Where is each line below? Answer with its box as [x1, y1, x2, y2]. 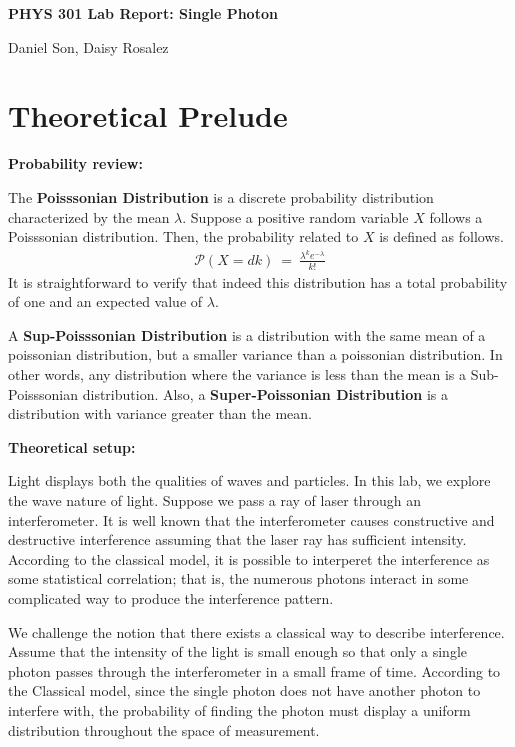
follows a [429, 206, 483, 227]
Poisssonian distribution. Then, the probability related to [8, 226, 359, 247]
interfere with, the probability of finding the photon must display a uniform [8, 699, 471, 720]
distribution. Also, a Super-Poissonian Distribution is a [82, 383, 449, 404]
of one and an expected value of [8, 291, 203, 312]
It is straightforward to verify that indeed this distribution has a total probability [8, 271, 508, 292]
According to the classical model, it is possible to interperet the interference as [8, 548, 490, 569]
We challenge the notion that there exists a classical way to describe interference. [8, 621, 505, 642]
